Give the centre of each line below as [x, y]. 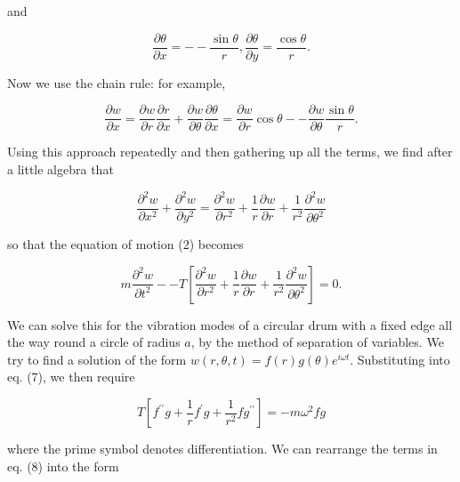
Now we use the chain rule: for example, [117, 82]
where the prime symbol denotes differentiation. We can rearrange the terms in [222, 449]
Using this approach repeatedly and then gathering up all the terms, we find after [230, 152]
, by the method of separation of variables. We [317, 342]
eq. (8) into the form [63, 466]
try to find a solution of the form [97, 359]
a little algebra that [61, 169]
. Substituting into [400, 359]
